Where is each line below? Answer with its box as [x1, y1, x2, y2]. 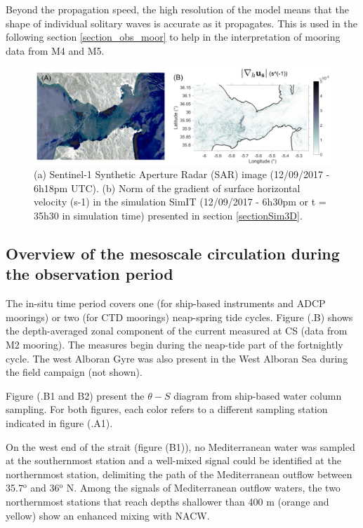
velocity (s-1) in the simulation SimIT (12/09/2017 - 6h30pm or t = [34, 194, 326, 209]
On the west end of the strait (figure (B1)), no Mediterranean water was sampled [6, 439, 355, 454]
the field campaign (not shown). [6, 365, 143, 379]
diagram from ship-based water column [173, 388, 342, 402]
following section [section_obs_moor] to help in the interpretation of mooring [6, 29, 341, 44]
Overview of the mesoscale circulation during [6, 243, 340, 264]
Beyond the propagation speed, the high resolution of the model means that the [6, 2, 349, 16]
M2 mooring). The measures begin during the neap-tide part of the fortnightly [6, 337, 343, 352]
